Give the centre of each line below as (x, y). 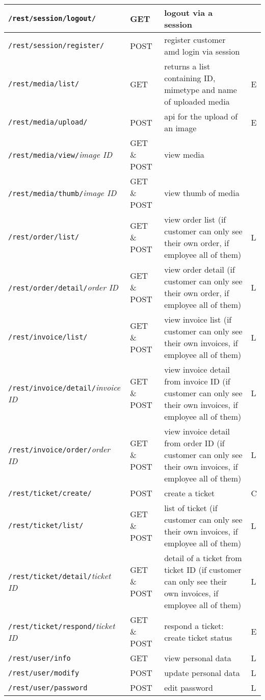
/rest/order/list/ (44, 237)
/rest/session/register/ (56, 45)
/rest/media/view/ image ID (60, 154)
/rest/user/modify (44, 673)
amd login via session (202, 51)
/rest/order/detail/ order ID (63, 287)
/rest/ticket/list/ (46, 525)
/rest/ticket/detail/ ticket (60, 575)
